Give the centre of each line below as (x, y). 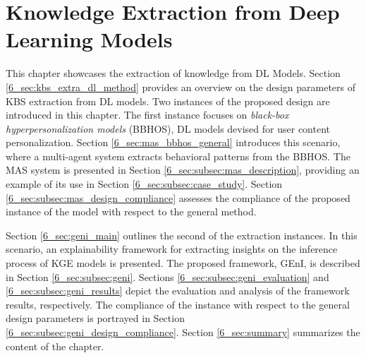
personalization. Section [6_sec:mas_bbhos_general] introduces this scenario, (173, 142)
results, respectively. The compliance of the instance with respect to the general (178, 304)
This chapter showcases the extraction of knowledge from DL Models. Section (173, 73)
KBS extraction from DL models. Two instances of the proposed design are (168, 101)
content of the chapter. (55, 346)
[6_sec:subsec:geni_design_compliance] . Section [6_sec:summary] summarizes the (183, 332)
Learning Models (89, 39)
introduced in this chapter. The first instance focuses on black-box (147, 115)
